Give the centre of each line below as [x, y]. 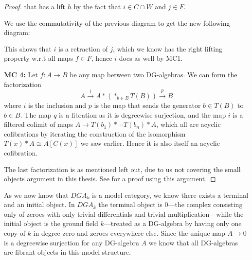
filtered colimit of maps [39, 124]
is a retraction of [83, 48]
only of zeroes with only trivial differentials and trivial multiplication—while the [124, 214]
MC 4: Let [21, 74]
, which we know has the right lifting [168, 48]
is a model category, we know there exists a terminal [170, 195]
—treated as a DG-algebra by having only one [173, 223]
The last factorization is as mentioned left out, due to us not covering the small [122, 169]
